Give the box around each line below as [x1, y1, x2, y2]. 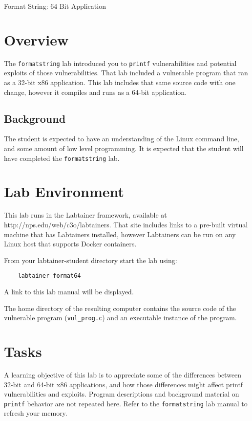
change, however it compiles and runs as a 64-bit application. [4, 87, 187, 97]
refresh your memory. [4, 408, 67, 418]
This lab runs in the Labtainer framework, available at [4, 210, 167, 220]
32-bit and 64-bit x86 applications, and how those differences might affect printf [4, 379, 243, 389]
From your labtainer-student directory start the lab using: [4, 255, 177, 265]
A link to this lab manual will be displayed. [4, 286, 134, 296]
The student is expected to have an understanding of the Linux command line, [4, 133, 239, 144]
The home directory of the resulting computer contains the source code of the [4, 303, 236, 313]
